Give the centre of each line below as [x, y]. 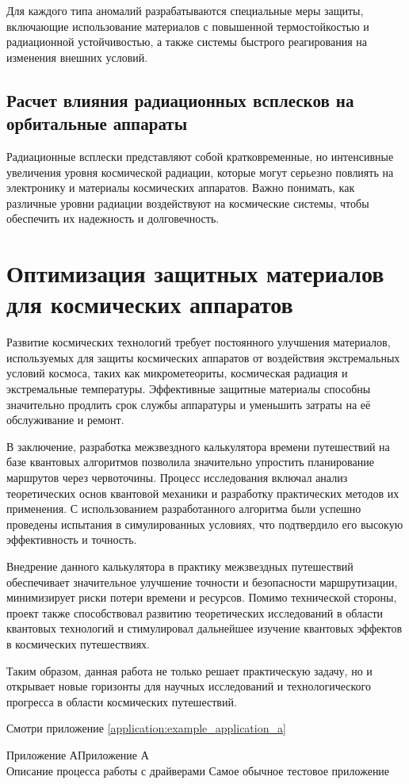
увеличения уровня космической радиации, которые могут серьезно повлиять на [200, 172]
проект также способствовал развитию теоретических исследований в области [195, 612]
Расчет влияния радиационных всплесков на [180, 99]
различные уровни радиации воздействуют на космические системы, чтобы [188, 203]
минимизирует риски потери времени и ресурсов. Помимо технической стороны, [202, 597]
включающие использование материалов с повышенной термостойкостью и [188, 26]
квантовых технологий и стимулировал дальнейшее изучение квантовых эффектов [204, 628]
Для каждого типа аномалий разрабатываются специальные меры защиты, [185, 10]
